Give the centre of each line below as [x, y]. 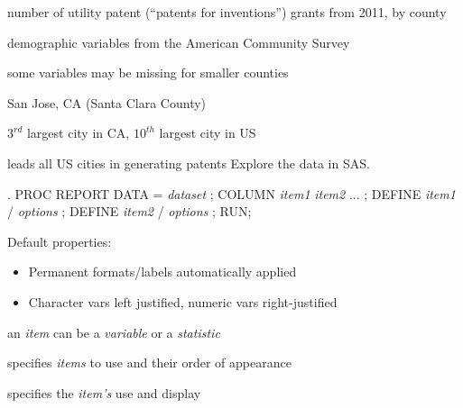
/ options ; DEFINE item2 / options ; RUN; [130, 211]
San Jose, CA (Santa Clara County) [107, 102]
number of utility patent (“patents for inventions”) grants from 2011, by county [227, 12]
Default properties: [60, 241]
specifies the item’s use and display [104, 392]
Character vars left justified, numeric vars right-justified [183, 301]
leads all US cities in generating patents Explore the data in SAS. [189, 163]
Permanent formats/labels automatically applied [162, 272]
